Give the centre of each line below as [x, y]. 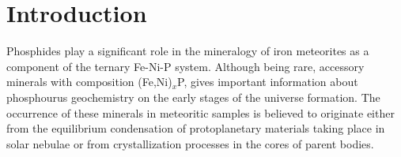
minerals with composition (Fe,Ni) [89, 82]
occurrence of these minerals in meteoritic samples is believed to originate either [200, 112]
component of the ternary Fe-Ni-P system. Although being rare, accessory [185, 66]
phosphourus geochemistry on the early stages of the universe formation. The [193, 97]
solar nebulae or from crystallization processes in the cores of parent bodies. [190, 143]
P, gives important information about [268, 82]
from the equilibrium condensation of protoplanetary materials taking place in [196, 128]
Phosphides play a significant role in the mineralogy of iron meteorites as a [188, 51]
